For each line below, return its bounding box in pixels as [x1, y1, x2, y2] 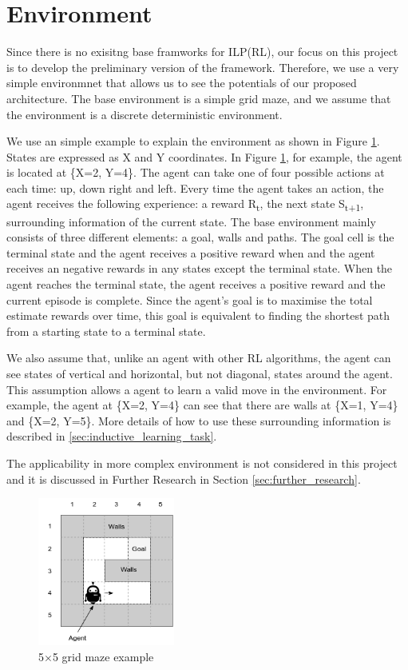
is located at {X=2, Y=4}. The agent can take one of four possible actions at [6, 164, 385, 181]
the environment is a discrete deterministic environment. [6, 106, 283, 122]
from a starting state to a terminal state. [6, 322, 206, 339]
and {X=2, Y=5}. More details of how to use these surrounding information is [6, 412, 391, 429]
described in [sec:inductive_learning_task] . [6, 428, 217, 445]
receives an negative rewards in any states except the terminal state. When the [6, 260, 393, 277]
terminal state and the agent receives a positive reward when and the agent [6, 244, 375, 261]
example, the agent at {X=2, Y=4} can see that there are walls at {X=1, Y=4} [6, 397, 398, 413]
